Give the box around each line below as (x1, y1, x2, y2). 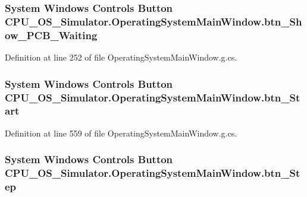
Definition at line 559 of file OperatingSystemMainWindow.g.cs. (5, 126, 237, 139)
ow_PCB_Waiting (5, 27, 98, 42)
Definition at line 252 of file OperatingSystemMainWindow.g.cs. (5, 51, 237, 63)
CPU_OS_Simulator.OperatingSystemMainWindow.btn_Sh (5, 14, 302, 28)
